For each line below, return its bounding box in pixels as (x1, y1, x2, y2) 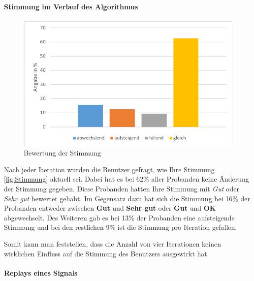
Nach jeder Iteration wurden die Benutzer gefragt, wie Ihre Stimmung (4, 164, 215, 174)
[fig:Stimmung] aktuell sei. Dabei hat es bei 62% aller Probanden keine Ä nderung (4, 174, 249, 184)
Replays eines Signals (4, 267, 78, 278)
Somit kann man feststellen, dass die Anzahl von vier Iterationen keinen (4, 238, 221, 249)
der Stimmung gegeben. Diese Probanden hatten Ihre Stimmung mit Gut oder (4, 184, 239, 194)
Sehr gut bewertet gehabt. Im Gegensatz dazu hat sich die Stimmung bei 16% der (4, 193, 251, 203)
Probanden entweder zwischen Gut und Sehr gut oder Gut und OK (4, 203, 216, 213)
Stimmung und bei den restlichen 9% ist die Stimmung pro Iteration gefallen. (4, 222, 237, 232)
